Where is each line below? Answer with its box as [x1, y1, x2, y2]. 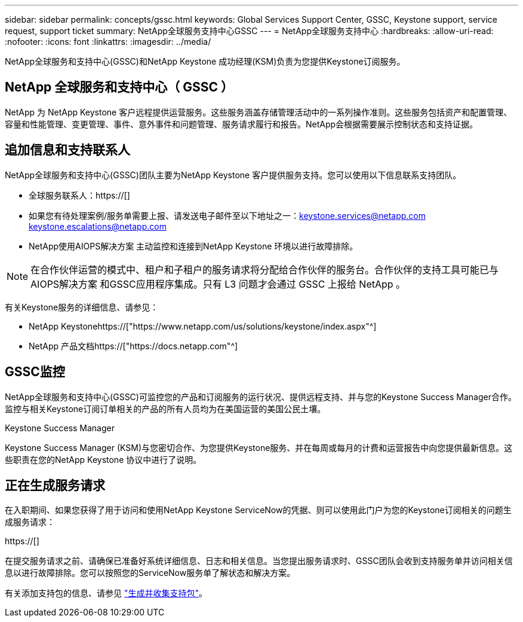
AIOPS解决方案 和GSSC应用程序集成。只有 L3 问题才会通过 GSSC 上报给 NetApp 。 [30, 278, 406, 290]
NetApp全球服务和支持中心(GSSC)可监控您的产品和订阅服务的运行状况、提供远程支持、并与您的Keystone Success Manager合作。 [5, 391, 516, 402]
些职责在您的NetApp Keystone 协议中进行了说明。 [5, 454, 202, 465]
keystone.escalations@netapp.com [29, 221, 167, 231]
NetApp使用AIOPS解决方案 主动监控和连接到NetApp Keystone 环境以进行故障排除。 [29, 240, 358, 251]
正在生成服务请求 [5, 477, 105, 493]
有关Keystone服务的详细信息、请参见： [5, 301, 159, 312]
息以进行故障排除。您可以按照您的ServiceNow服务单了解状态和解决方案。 [5, 568, 296, 578]
